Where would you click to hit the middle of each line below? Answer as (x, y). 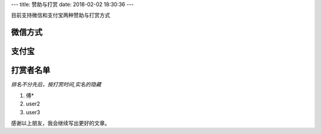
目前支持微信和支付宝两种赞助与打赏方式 (60, 15)
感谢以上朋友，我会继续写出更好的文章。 (60, 123)
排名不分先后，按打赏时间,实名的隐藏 (56, 85)
